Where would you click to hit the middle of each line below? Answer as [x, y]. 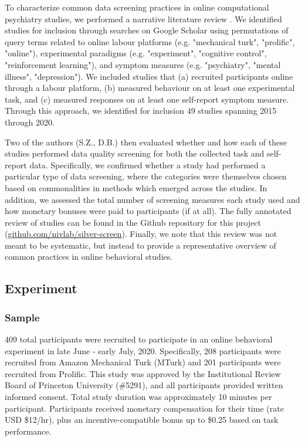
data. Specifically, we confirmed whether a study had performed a [148, 164]
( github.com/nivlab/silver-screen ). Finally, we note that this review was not [141, 234]
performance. [28, 431]
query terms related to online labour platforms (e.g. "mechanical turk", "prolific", [150, 41]
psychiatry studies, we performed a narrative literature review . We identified [143, 18]
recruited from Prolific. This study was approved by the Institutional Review [143, 373]
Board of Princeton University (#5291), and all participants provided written [144, 385]
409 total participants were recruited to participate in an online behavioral [139, 339]
